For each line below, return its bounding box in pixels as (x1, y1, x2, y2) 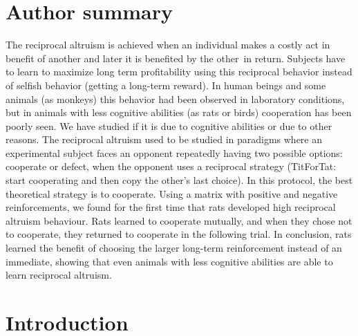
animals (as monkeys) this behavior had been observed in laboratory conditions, (6, 91, 345, 106)
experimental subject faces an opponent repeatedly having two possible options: (6, 145, 343, 160)
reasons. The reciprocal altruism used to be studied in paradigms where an (6, 132, 323, 147)
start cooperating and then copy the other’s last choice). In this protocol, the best (6, 173, 353, 187)
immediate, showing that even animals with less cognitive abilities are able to (6, 254, 333, 268)
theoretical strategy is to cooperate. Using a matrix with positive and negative (6, 186, 338, 200)
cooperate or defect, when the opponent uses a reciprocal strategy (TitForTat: (6, 159, 337, 174)
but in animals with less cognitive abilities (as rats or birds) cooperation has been (6, 105, 352, 120)
